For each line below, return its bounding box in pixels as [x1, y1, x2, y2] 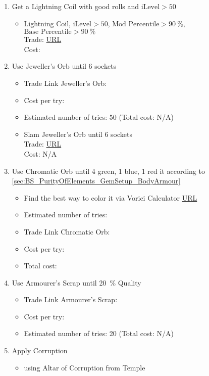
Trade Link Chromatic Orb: [24, 226, 110, 237]
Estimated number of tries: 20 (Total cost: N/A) [24, 328, 174, 339]
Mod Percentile [112, 20, 160, 28]
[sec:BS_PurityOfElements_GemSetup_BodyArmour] [12, 175, 181, 186]
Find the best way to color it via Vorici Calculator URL [24, 192, 197, 203]
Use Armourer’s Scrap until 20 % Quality [12, 277, 141, 288]
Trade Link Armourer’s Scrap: [24, 294, 118, 305]
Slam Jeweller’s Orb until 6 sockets [24, 128, 132, 139]
